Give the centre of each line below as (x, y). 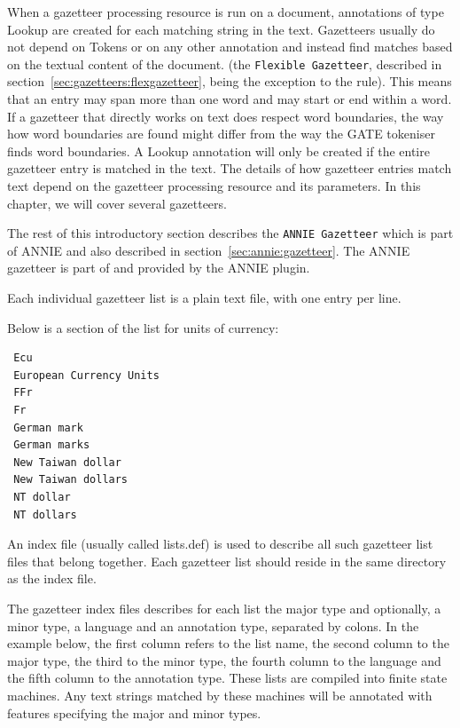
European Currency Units (86, 375)
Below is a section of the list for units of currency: (143, 327)
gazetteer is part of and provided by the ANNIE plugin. (159, 268)
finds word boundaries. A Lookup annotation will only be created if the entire (218, 150)
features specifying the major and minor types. (134, 712)
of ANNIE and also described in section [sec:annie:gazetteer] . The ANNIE (209, 250)
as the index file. (52, 578)
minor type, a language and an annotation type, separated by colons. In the (213, 625)
